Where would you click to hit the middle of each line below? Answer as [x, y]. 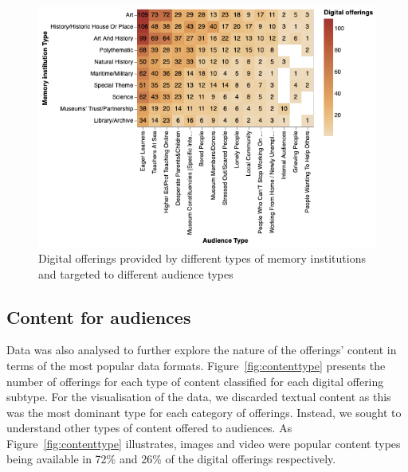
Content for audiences [99, 316]
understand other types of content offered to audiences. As [149, 428]
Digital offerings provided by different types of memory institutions [202, 257]
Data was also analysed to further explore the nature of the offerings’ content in [202, 350]
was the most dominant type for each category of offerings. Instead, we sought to [204, 412]
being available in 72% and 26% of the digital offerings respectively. [171, 459]
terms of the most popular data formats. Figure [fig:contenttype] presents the [196, 365]
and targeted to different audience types [136, 273]
